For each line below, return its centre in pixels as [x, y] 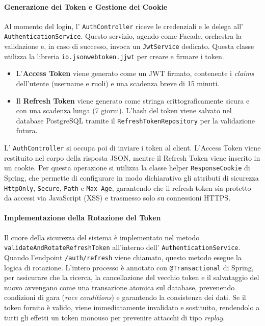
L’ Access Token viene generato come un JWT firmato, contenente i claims [135, 73]
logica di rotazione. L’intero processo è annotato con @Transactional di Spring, [129, 267]
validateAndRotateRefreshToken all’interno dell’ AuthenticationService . [122, 247]
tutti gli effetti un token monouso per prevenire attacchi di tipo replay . [115, 317]
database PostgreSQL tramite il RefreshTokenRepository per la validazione [135, 120]
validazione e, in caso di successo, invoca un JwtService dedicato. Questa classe [129, 46]
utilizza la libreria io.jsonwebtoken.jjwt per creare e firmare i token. [114, 56]
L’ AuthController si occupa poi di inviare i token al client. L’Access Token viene [132, 148]
